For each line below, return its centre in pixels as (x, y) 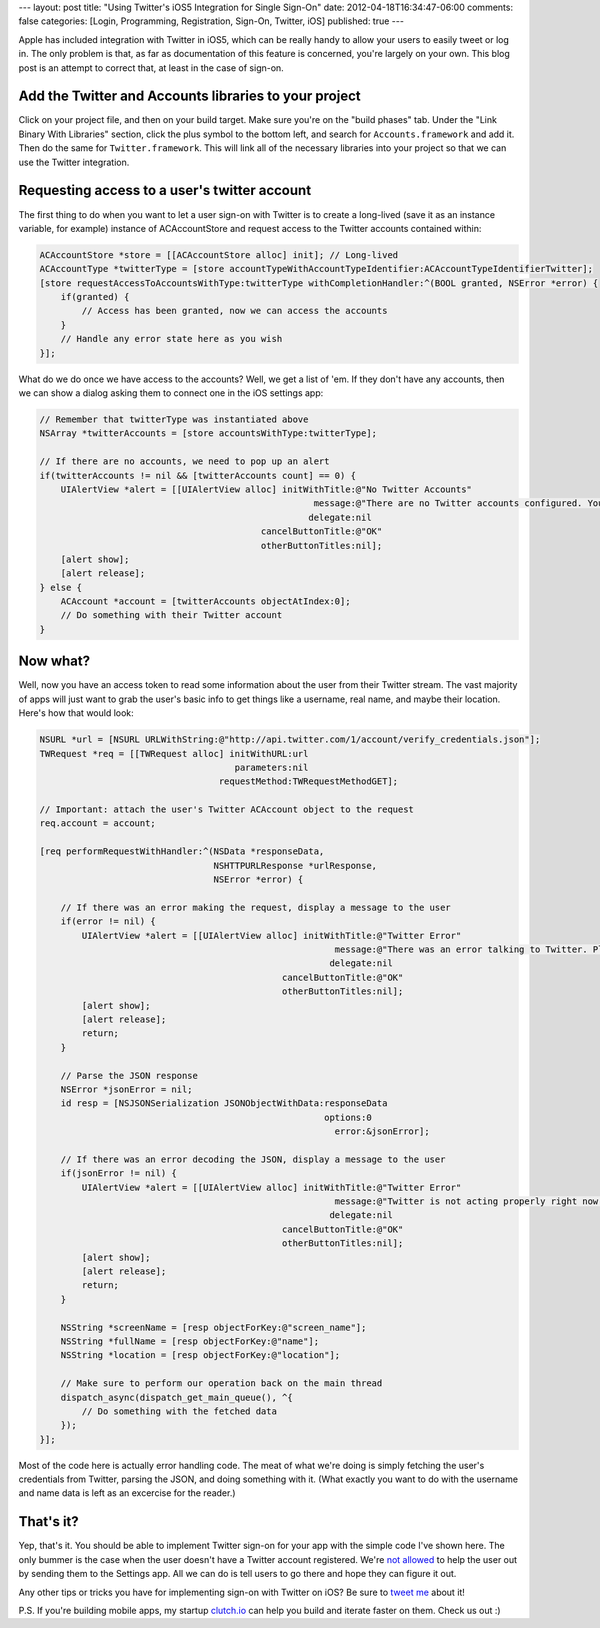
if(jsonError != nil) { (118, 1173)
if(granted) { (95, 297)
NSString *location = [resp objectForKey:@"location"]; (200, 1355)
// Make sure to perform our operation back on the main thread (221, 1383)
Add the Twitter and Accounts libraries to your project (189, 96)
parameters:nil (271, 767)
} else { (61, 587)
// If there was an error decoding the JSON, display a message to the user (253, 1159)
